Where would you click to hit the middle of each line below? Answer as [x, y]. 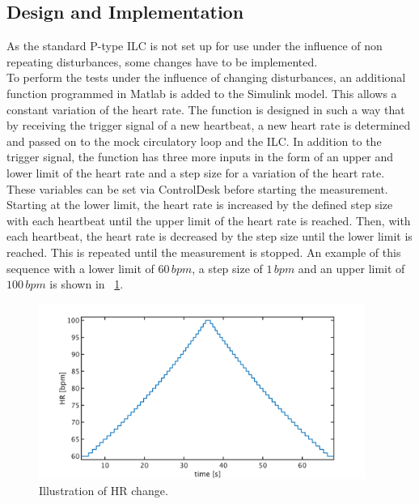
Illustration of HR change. [104, 490]
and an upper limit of [351, 268]
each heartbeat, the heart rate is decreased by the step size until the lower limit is [209, 236]
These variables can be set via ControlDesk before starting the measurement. [197, 188]
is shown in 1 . [87, 284]
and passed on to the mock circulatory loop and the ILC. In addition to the [194, 141]
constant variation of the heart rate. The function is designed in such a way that [206, 109]
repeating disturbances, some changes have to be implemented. [162, 61]
